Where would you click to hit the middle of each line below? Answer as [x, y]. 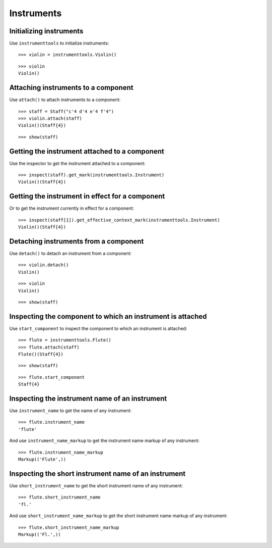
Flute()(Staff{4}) [41, 354]
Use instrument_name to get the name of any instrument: [71, 411]
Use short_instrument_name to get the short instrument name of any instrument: [96, 485]
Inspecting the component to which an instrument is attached [108, 316]
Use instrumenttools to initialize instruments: [59, 43]
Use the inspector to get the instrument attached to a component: [77, 163]
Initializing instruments [46, 31]
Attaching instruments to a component [71, 88]
